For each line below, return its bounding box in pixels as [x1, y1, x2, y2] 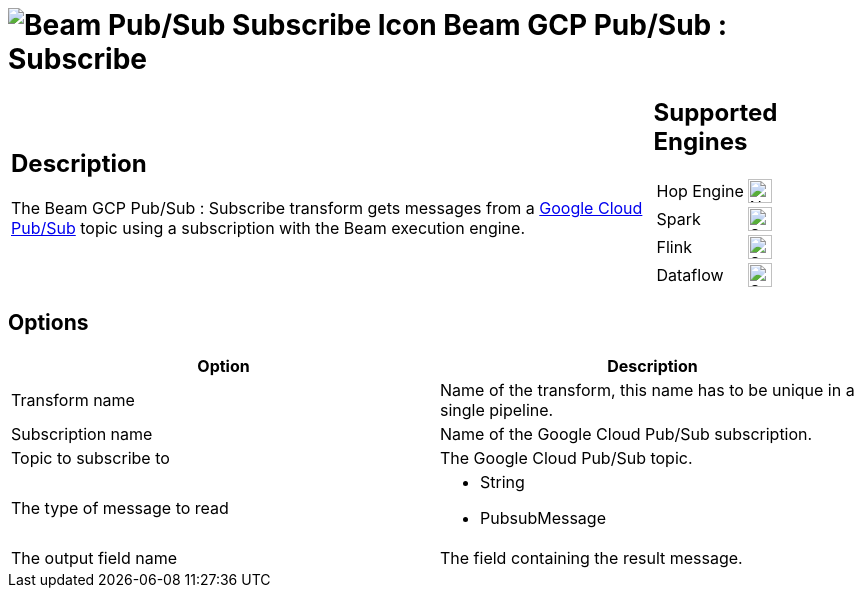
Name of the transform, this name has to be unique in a [440, 379, 855, 400]
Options [8, 310, 89, 336]
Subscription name [11, 423, 153, 444]
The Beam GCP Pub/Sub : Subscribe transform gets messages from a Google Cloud [11, 198, 643, 219]
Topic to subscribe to [11, 447, 170, 468]
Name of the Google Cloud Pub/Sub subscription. [440, 423, 813, 444]
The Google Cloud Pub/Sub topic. [440, 447, 693, 468]
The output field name [11, 547, 177, 568]
